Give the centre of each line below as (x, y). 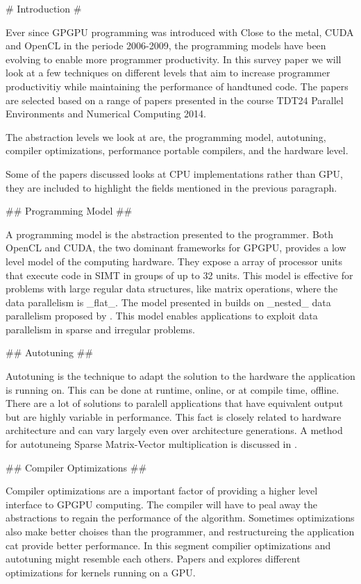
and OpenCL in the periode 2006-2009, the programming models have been (166, 45)
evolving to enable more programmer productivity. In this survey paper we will (174, 59)
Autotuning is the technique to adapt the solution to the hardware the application (180, 376)
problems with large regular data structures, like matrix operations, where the (172, 289)
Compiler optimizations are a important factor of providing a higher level (162, 491)
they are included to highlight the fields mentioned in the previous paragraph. (171, 187)
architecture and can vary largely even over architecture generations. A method (174, 430)
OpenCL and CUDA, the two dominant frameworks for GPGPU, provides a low (176, 248)
